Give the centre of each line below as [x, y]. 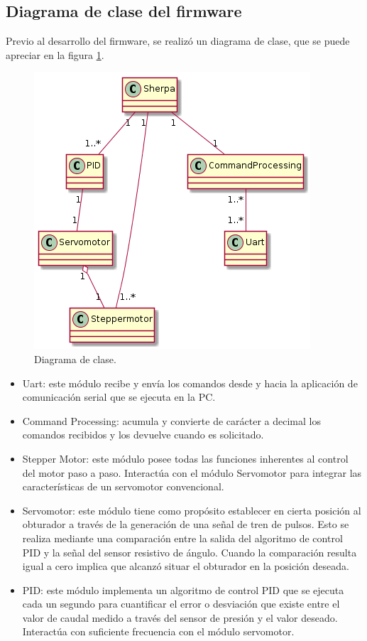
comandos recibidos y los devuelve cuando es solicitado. [143, 435]
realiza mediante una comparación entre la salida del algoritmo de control [182, 538]
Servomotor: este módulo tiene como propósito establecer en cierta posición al [192, 510]
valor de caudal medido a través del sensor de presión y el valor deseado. [180, 617]
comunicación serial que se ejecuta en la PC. [119, 397]
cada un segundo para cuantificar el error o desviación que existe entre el [181, 604]
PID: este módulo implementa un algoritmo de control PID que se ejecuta [183, 589]
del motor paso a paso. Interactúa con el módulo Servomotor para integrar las [192, 472]
